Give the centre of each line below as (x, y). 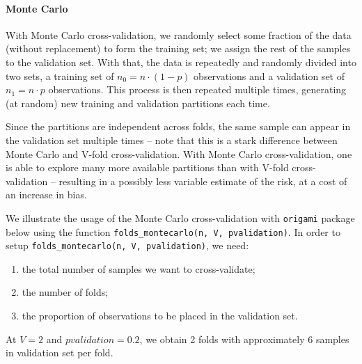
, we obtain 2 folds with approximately (222, 339)
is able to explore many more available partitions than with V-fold (147, 167)
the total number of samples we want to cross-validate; (139, 268)
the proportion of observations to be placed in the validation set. (160, 316)
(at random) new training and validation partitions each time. (138, 103)
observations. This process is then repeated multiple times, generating (197, 89)
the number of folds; (65, 292)
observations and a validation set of (269, 76)
